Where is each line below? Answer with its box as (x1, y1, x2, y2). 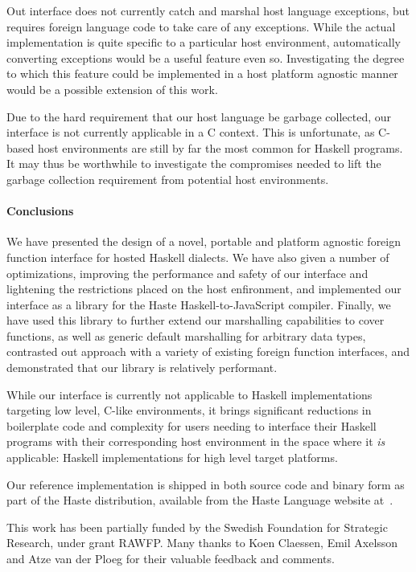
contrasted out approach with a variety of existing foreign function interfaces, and (6, 343, 410, 360)
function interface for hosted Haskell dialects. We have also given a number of (6, 248, 389, 265)
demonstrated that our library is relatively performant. (6, 359, 278, 376)
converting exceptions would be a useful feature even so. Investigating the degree (6, 49, 405, 66)
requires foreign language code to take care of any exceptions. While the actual (6, 18, 396, 35)
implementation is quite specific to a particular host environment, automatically (6, 34, 401, 51)
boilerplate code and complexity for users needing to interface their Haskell (6, 417, 377, 434)
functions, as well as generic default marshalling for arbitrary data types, (6, 327, 366, 344)
